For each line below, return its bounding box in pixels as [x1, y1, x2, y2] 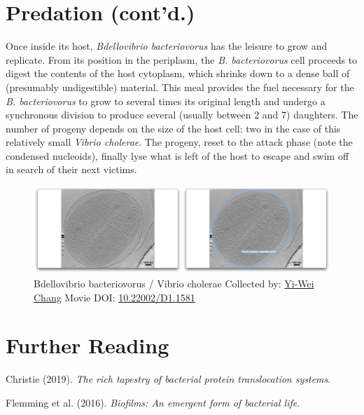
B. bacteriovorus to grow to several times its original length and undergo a [6, 93, 325, 108]
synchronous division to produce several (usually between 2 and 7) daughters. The [6, 107, 358, 122]
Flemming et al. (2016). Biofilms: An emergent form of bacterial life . [6, 395, 300, 409]
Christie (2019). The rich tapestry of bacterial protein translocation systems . [6, 372, 331, 386]
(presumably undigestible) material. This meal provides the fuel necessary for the [6, 79, 354, 94]
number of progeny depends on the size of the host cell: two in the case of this [6, 121, 341, 135]
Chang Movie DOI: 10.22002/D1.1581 [34, 290, 195, 304]
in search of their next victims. [6, 162, 137, 177]
